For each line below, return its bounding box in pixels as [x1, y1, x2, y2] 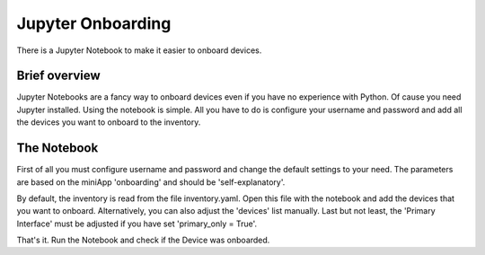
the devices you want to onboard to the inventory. [16, 117, 201, 127]
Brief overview [16, 68, 101, 84]
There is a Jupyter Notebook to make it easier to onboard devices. [16, 45, 262, 56]
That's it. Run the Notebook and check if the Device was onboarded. [16, 234, 270, 246]
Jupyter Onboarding [16, 13, 172, 33]
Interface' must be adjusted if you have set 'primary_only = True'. [16, 218, 258, 229]
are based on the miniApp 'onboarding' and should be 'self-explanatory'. [16, 176, 286, 188]
